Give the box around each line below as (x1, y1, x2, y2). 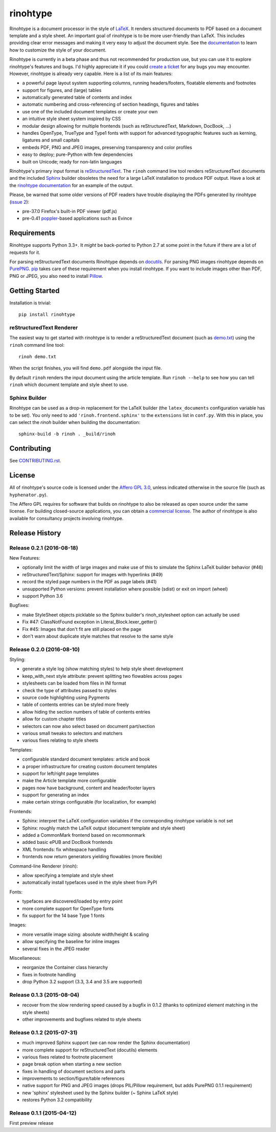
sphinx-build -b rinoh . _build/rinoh (18, 431, 116, 437)
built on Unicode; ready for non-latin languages (22, 158, 122, 164)
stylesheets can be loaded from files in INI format (22, 680, 126, 687)
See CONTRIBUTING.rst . (9, 458, 61, 464)
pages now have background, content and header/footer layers (22, 785, 155, 791)
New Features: (9, 555, 40, 561)
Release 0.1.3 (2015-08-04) (9, 991, 79, 998)
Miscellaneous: (9, 955, 41, 961)
